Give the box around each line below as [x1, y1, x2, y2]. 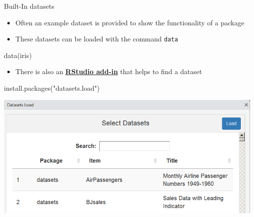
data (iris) [4, 50, 32, 60]
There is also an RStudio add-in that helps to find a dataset [15, 66, 202, 77]
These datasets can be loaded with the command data [15, 34, 178, 44]
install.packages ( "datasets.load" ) [4, 83, 100, 93]
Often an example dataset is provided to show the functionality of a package [15, 17, 244, 27]
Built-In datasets [4, 1, 55, 11]
